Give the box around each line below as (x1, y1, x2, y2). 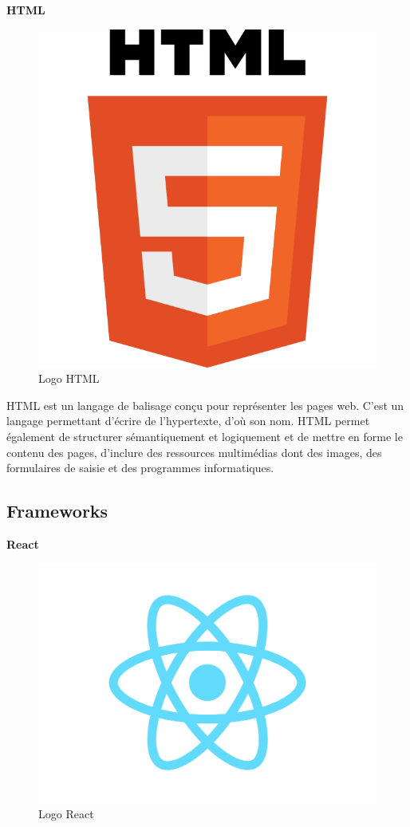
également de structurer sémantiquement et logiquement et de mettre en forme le (6, 427, 403, 444)
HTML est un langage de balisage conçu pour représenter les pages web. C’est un (6, 396, 404, 413)
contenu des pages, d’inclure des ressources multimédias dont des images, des (6, 443, 382, 460)
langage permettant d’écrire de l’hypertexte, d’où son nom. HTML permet (6, 412, 370, 429)
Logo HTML (38, 370, 100, 387)
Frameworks (6, 498, 108, 523)
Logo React (38, 805, 94, 821)
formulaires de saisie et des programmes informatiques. (6, 459, 274, 476)
